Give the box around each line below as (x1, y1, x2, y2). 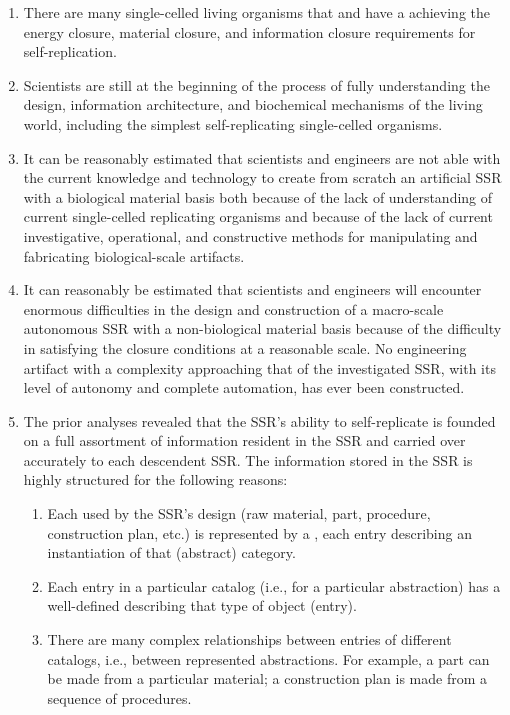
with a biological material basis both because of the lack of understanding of (23, 186, 493, 207)
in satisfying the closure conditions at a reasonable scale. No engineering (23, 337, 467, 358)
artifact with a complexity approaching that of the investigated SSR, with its (23, 357, 496, 378)
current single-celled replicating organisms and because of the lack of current (23, 206, 493, 227)
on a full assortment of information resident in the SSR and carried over (23, 430, 466, 451)
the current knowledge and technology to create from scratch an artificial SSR (23, 167, 502, 188)
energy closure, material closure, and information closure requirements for (23, 21, 476, 42)
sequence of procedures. (47, 687, 192, 708)
